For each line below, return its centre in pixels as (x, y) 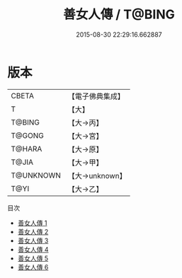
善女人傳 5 (33, 258)
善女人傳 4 (33, 249)
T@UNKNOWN (36, 175)
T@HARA (27, 149)
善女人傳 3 (33, 241)
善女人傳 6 (33, 267)
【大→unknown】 (97, 175)
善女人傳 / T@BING (119, 15)
